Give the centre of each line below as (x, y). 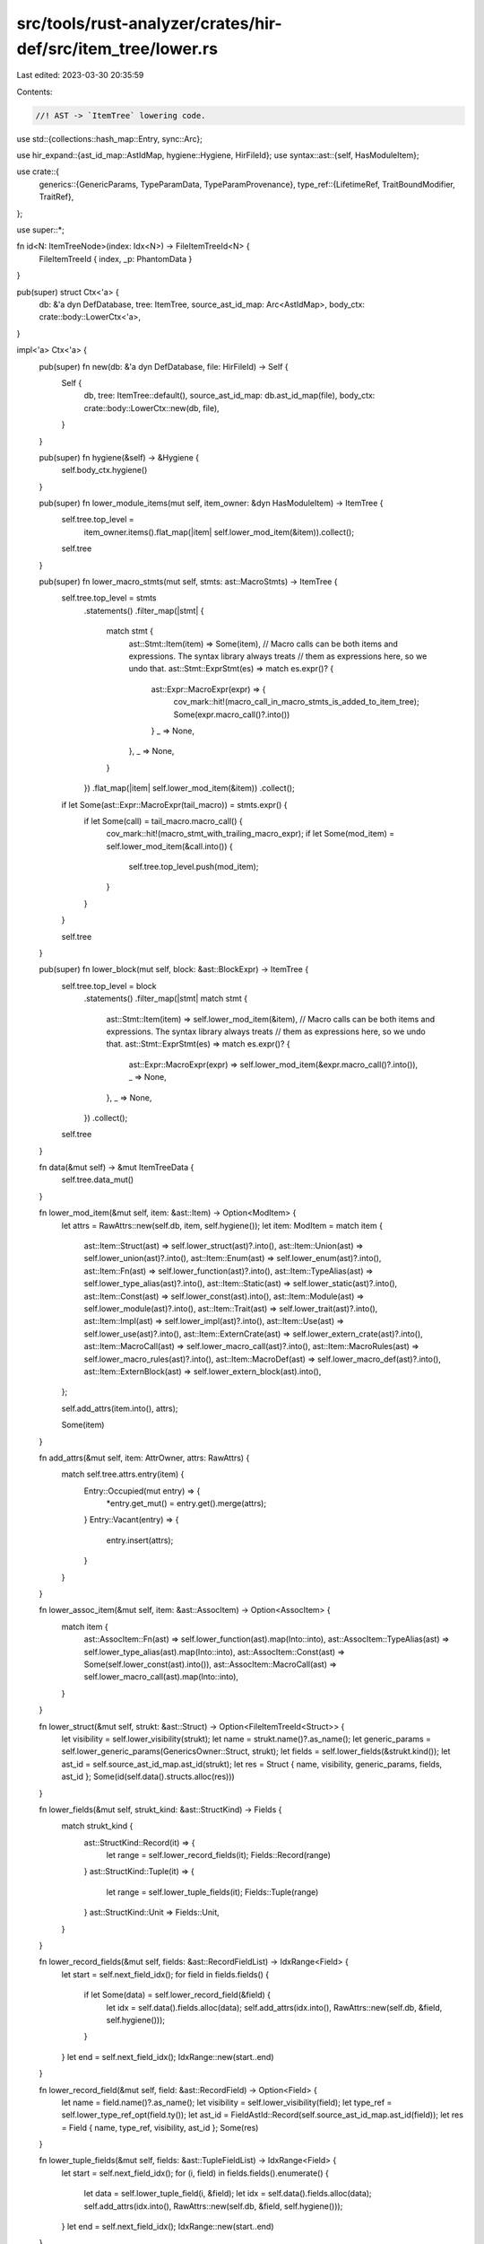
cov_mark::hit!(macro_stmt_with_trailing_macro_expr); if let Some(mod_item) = (250, 834)
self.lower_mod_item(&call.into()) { (169, 846)
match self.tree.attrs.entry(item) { (123, 1474)
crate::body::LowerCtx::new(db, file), (151, 408)
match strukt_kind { (97, 1826)
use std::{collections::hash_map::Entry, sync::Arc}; (110, 138)
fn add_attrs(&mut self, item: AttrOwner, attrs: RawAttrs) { (144, 1458)
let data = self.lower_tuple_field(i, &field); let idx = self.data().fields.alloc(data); (228, 2194)
